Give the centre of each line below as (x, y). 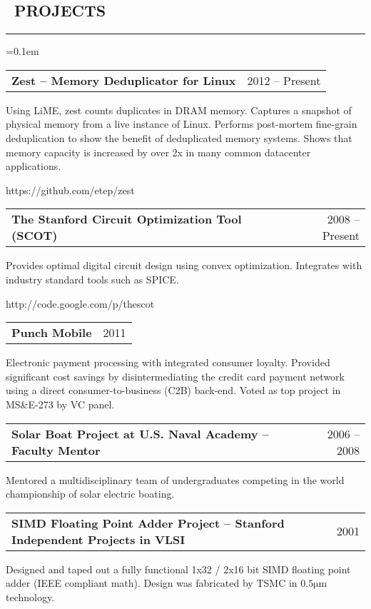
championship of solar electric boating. (90, 494)
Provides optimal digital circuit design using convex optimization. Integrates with (184, 265)
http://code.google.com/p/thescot (80, 303)
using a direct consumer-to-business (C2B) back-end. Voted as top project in (173, 390)
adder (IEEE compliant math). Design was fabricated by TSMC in (152, 583)
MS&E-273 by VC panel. (60, 404)
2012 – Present (284, 80)
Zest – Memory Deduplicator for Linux (124, 80)
